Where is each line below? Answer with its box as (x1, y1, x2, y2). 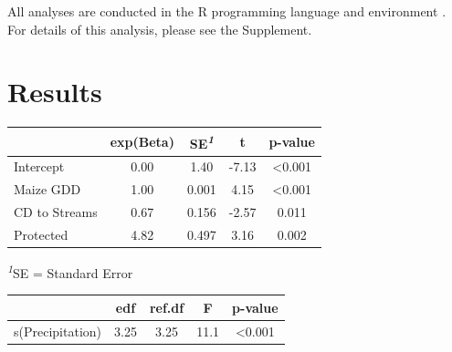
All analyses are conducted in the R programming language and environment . (7, 2, 447, 20)
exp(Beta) (110, 131, 174, 150)
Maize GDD (14, 180, 81, 199)
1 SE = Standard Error (7, 260, 133, 282)
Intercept (14, 157, 65, 176)
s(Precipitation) (14, 321, 101, 340)
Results (7, 73, 102, 110)
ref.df (149, 297, 184, 316)
